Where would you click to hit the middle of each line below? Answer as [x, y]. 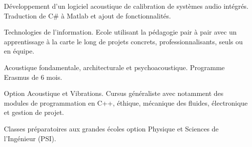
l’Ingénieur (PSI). [30, 138]
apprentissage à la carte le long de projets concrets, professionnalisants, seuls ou [123, 41]
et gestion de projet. [34, 112]
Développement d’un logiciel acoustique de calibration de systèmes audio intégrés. [126, 6]
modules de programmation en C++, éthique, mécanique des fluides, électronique [126, 102]
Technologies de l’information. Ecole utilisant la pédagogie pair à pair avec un [120, 32]
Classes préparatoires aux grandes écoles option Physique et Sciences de [111, 128]
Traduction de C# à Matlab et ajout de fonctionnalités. [87, 15]
